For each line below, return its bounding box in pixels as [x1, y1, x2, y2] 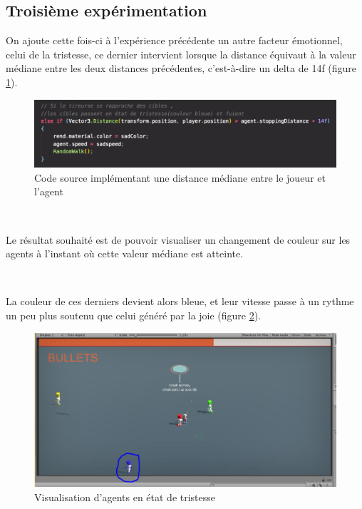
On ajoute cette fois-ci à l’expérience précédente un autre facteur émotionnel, [6, 33, 343, 48]
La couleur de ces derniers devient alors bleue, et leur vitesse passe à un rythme [6, 294, 354, 309]
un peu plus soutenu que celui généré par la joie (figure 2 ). [6, 307, 262, 322]
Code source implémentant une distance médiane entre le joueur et [34, 170, 326, 185]
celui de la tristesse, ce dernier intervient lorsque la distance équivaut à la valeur [6, 46, 356, 61]
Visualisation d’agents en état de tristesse [34, 489, 216, 504]
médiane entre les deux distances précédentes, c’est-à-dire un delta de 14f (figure [6, 61, 357, 76]
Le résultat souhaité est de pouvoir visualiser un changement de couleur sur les [6, 232, 351, 247]
